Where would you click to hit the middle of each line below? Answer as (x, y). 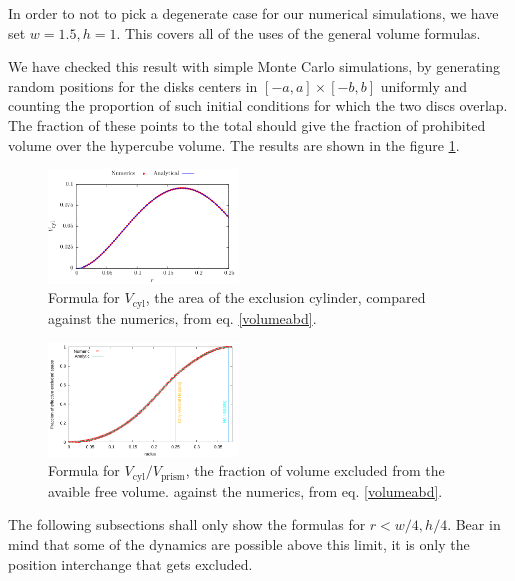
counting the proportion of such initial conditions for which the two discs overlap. (258, 105)
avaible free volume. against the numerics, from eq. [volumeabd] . (245, 490)
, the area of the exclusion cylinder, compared (285, 297)
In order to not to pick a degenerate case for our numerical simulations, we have (253, 13)
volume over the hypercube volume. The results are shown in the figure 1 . (234, 144)
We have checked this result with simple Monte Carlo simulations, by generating (254, 66)
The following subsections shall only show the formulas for (187, 524)
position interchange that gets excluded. (130, 563)
